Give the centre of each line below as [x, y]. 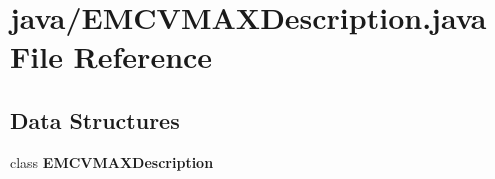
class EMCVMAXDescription [112, 161]
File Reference [111, 56]
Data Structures [95, 119]
